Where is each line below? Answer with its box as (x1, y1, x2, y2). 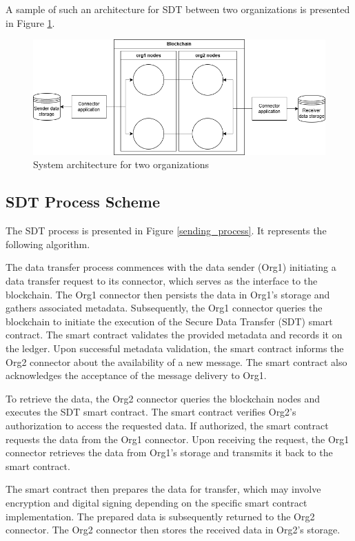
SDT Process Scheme (6, 191, 161, 212)
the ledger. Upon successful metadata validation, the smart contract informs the (6, 341, 344, 356)
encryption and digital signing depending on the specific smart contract (6, 495, 307, 509)
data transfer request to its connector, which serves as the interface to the (6, 274, 318, 288)
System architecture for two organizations (33, 157, 210, 172)
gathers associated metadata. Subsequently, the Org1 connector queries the (6, 300, 323, 315)
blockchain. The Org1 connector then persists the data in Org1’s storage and (6, 287, 330, 301)
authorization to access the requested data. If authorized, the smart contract (6, 418, 329, 432)
